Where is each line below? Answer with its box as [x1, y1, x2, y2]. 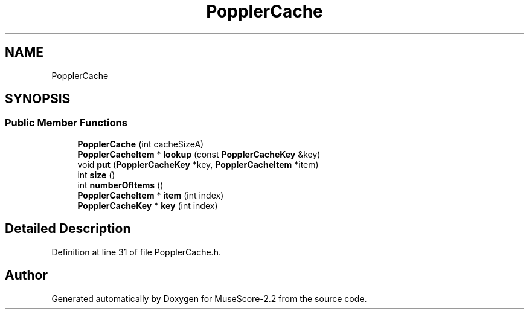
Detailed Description [5, 221, 131, 237]
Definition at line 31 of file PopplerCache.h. [51, 246, 221, 257]
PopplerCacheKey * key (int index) [77, 200, 218, 211]
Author [5, 268, 48, 283]
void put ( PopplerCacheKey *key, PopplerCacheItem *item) [77, 159, 319, 170]
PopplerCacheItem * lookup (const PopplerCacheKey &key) [77, 149, 321, 159]
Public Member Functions [5, 117, 127, 129]
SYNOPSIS [5, 91, 71, 107]
